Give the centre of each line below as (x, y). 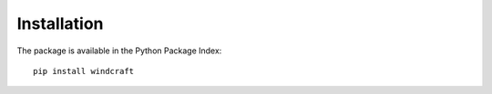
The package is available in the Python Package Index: (119, 51)
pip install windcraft (84, 71)
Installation (60, 23)
